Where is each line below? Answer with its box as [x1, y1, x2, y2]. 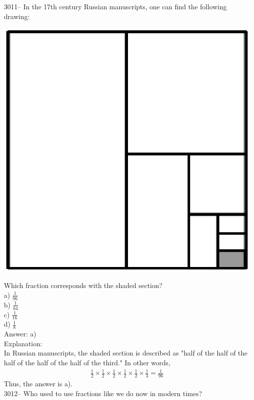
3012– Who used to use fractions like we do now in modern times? [4, 388, 202, 398]
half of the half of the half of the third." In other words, [4, 357, 170, 368]
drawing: [4, 11, 30, 21]
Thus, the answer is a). [4, 378, 73, 389]
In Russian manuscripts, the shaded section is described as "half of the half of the [4, 348, 248, 358]
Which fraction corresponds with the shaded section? [4, 280, 163, 290]
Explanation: [4, 338, 42, 348]
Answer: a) [4, 329, 37, 339]
